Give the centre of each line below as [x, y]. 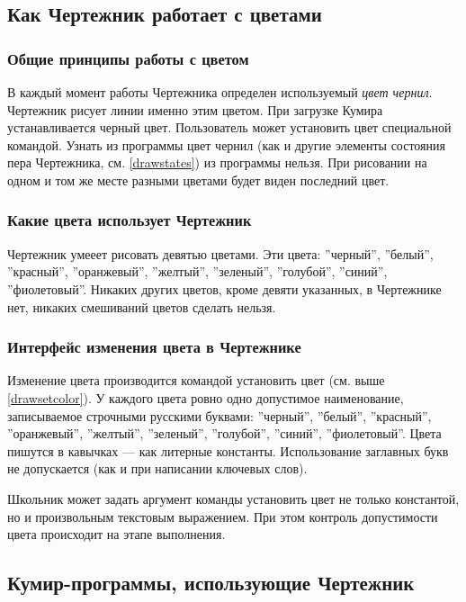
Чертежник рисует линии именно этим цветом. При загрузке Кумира [195, 109]
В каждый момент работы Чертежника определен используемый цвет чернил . [220, 92]
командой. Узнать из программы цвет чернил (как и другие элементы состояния [226, 144]
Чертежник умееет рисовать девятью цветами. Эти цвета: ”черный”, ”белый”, [220, 253]
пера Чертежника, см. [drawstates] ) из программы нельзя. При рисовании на [217, 162]
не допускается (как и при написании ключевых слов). [157, 468]
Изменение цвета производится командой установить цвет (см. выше [196, 380]
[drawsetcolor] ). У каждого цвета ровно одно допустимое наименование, [206, 397]
